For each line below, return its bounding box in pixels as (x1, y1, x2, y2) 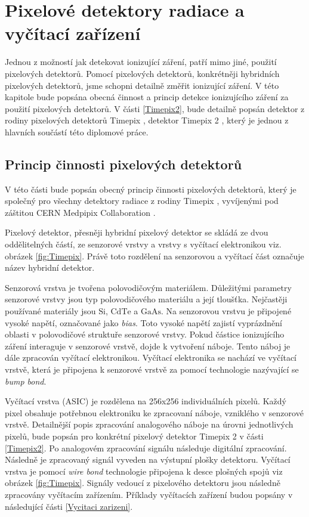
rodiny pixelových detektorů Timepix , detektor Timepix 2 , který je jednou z (5, 114, 289, 126)
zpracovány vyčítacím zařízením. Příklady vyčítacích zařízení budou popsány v (5, 488, 293, 500)
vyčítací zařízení (5, 21, 141, 45)
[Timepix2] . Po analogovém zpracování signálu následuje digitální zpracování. (5, 441, 287, 454)
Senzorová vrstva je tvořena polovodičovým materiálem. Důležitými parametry (5, 281, 292, 293)
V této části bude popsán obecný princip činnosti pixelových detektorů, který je (5, 182, 296, 195)
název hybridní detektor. (5, 261, 95, 274)
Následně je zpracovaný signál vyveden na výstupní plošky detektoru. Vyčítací (5, 453, 291, 466)
